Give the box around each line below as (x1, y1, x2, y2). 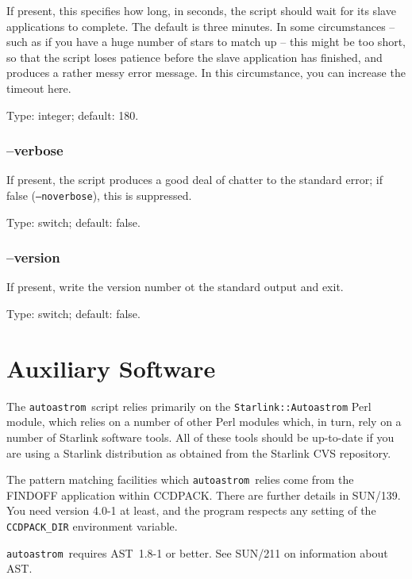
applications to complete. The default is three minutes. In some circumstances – (6, 17, 395, 34)
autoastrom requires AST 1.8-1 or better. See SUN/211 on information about (6, 544, 388, 561)
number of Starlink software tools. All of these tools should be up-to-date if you (6, 429, 395, 445)
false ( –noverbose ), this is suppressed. (6, 186, 192, 203)
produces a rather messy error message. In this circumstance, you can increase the (6, 64, 406, 81)
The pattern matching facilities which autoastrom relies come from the (6, 471, 354, 488)
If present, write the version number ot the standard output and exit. (6, 278, 344, 295)
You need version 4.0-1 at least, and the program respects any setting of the (6, 502, 376, 519)
